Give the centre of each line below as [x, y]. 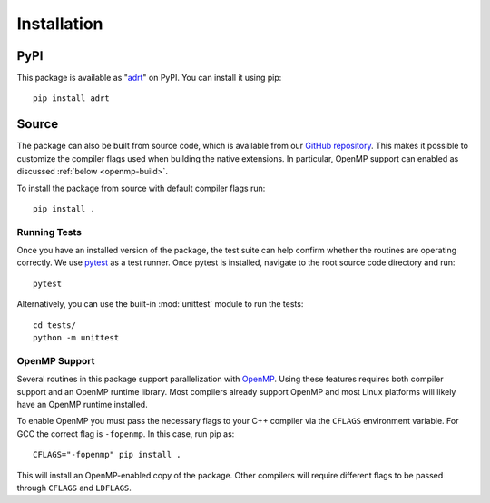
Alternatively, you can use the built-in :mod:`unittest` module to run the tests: [160, 304]
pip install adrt [71, 99]
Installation [60, 24]
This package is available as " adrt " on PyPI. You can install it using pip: [149, 78]
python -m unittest [76, 338]
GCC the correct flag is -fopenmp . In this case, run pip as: [126, 434]
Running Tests [49, 232]
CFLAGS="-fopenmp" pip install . [107, 455]
